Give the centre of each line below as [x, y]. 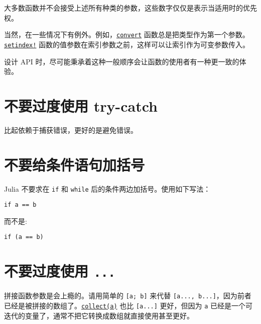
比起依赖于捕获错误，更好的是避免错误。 [71, 130]
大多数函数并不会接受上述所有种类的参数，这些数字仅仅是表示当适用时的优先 [130, 8]
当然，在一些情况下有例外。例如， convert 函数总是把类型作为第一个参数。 [127, 34]
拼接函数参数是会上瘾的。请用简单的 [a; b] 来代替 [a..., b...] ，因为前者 [128, 296]
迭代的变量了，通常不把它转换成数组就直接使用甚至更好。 [99, 315]
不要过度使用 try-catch [81, 105]
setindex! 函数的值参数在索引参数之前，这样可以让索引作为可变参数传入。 [127, 44]
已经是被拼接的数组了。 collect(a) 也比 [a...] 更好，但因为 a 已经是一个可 [128, 305]
